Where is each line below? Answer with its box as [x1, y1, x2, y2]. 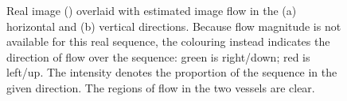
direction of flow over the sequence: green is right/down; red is [6, 48, 310, 65]
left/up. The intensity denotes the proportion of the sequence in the [6, 64, 337, 80]
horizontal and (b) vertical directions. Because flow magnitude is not [6, 17, 341, 34]
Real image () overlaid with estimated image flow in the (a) [6, 2, 297, 18]
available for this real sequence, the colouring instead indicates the [6, 33, 330, 50]
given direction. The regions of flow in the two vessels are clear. [6, 79, 315, 95]
